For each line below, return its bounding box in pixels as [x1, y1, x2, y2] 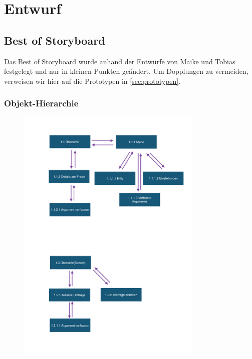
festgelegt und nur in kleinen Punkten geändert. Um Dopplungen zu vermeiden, [4, 66, 248, 76]
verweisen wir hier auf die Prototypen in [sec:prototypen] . [4, 75, 181, 86]
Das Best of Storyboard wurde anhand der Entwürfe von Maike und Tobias [4, 56, 235, 66]
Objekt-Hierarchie [4, 97, 79, 109]
